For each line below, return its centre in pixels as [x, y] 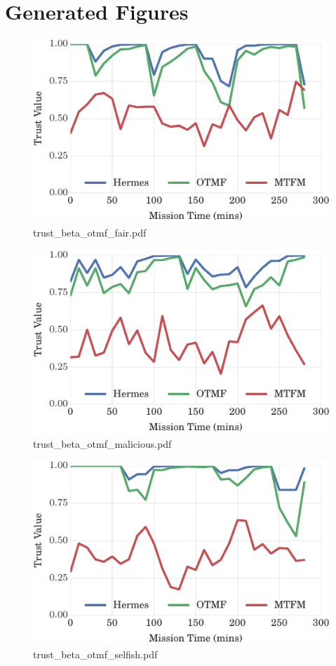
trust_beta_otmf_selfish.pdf [95, 654]
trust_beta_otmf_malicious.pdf [102, 443]
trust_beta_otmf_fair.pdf [90, 233]
